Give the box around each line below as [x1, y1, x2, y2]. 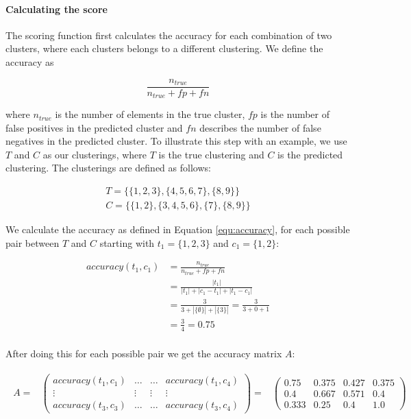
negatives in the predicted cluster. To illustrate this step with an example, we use [5, 134, 347, 148]
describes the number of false [199, 120, 321, 134]
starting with [99, 235, 155, 250]
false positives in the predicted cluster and [5, 120, 183, 134]
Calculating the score [5, 1, 108, 16]
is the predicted [277, 147, 343, 161]
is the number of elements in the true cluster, [55, 107, 245, 121]
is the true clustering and [158, 147, 264, 161]
